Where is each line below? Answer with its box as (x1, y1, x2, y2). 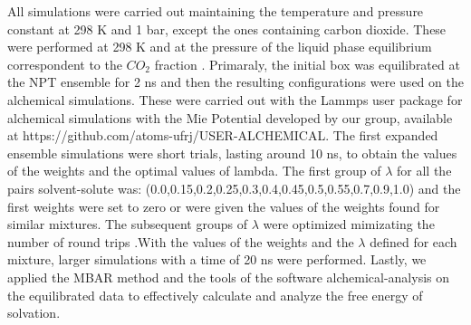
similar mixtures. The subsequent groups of (7, 215, 247, 234)
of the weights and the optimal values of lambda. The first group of (7, 161, 381, 180)
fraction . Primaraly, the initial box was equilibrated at (154, 54, 460, 73)
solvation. (7, 303, 61, 322)
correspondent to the (7, 54, 122, 73)
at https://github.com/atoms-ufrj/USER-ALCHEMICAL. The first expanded (7, 126, 438, 145)
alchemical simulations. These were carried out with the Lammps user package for (7, 90, 463, 109)
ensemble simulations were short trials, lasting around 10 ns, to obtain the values (7, 143, 457, 162)
